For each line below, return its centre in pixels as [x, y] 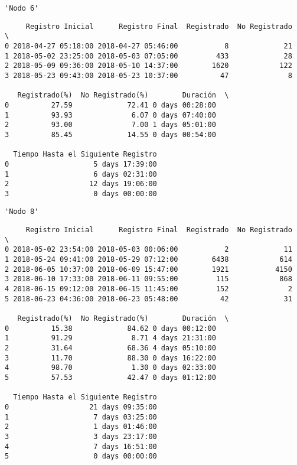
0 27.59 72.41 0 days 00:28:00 [110, 105]
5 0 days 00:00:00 [81, 456]
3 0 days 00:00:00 [81, 194]
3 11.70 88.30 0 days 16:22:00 [110, 358]
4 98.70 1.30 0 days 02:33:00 [110, 368]
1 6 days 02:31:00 [81, 174]
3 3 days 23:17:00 [81, 436]
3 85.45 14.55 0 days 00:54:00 [110, 134]
